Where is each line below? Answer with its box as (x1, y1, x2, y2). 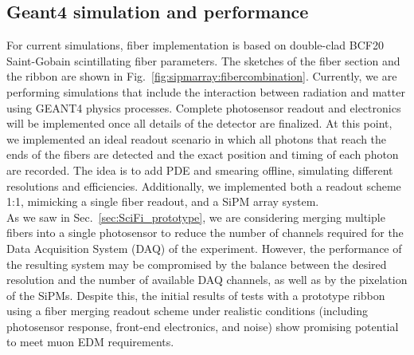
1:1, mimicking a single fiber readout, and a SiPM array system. (6, 193, 319, 210)
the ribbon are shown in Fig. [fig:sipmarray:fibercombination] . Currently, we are (6, 68, 397, 85)
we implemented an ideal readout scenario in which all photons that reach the (6, 130, 387, 147)
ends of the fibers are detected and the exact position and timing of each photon (6, 146, 399, 163)
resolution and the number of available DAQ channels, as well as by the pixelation (6, 271, 408, 288)
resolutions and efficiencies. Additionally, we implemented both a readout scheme (6, 177, 401, 194)
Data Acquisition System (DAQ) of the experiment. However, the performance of (6, 239, 402, 256)
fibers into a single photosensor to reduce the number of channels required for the (6, 224, 404, 241)
